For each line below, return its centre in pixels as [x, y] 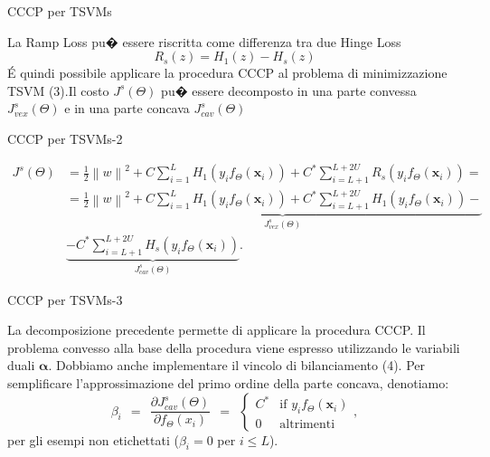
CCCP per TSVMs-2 [65, 138]
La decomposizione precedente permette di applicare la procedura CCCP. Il [217, 330]
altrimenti [307, 425]
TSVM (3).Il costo [58, 90]
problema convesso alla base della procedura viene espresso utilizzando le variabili [234, 347]
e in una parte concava [127, 108]
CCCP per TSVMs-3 [65, 299]
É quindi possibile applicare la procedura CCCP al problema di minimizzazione [227, 73]
